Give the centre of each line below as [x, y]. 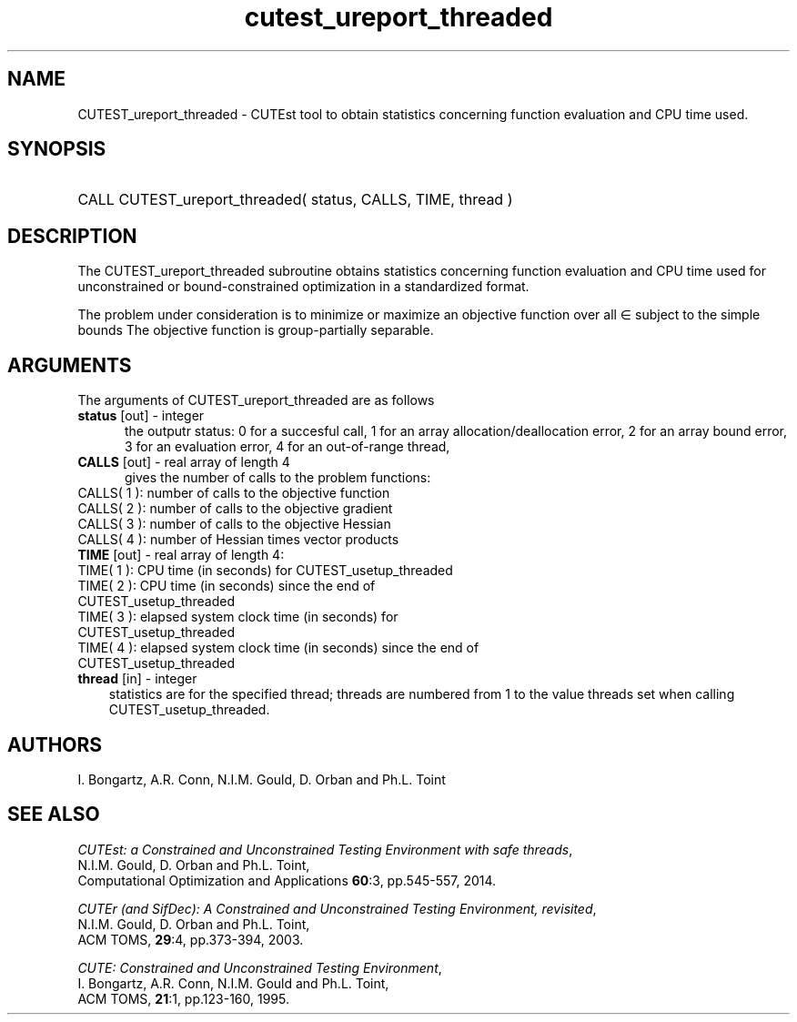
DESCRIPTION [72, 236]
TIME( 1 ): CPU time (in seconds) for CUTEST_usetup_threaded [265, 571]
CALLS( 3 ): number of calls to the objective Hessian [234, 524]
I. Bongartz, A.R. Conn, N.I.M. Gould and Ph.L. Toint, [233, 983]
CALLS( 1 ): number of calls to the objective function [234, 493]
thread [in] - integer [137, 679]
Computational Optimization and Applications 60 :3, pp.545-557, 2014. [287, 880]
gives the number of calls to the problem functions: [278, 478]
